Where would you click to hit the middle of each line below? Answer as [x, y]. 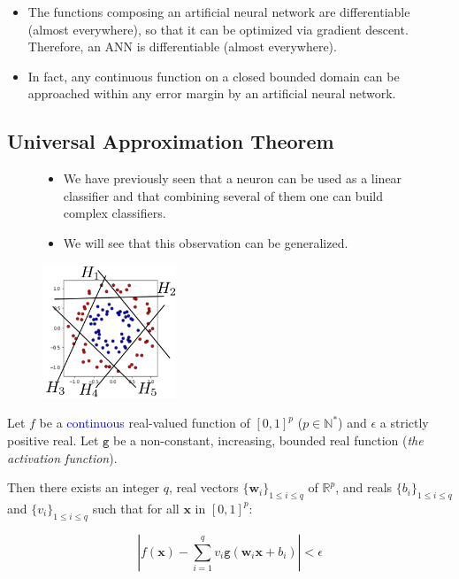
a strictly [404, 423]
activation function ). [62, 457]
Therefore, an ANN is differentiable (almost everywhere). [182, 46]
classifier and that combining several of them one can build [223, 195]
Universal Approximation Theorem [171, 141]
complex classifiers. [115, 213]
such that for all [136, 508]
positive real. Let [53, 440]
